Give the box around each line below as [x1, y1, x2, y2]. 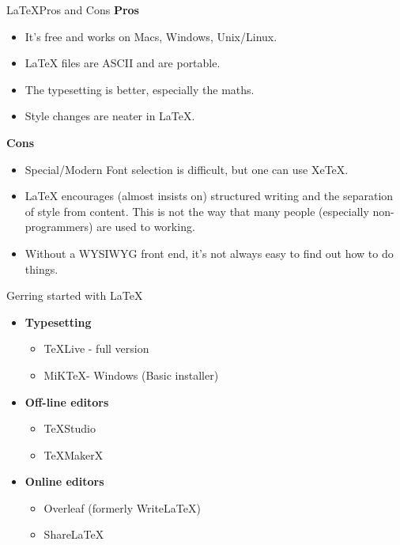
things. [25, 260, 58, 277]
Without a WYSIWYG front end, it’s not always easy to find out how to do [25, 244, 394, 261]
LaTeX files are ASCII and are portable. [25, 55, 221, 71]
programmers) [25, 218, 93, 235]
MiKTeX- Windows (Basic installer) [43, 366, 219, 383]
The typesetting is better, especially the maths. [25, 81, 255, 97]
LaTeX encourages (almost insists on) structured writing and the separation [25, 187, 394, 204]
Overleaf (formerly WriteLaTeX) [43, 499, 201, 516]
